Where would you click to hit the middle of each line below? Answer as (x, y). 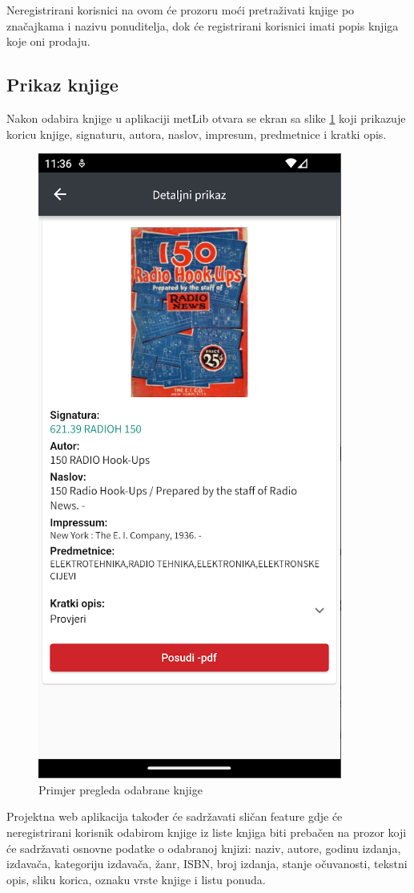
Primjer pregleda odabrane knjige (121, 789)
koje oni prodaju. (48, 41)
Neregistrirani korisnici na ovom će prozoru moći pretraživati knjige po (181, 10)
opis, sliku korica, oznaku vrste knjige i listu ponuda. (136, 879)
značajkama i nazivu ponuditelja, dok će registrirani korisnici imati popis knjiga (203, 25)
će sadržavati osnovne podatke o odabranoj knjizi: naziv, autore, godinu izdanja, (204, 848)
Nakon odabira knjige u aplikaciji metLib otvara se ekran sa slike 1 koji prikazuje (206, 118)
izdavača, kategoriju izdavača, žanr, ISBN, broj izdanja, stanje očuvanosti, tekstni (207, 864)
